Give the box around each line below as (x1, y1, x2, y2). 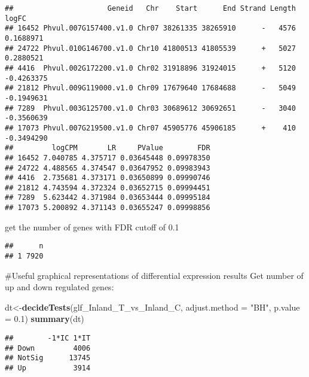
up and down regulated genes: (5, 281, 114, 293)
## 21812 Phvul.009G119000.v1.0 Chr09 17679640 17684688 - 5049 (5, 84, 296, 93)
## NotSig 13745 (5, 354, 91, 363)
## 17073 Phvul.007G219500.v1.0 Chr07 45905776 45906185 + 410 (5, 123, 296, 132)
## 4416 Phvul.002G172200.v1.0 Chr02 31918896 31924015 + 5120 (5, 63, 296, 72)
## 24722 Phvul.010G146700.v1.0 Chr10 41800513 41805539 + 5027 (5, 44, 296, 53)
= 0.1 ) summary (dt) (5, 312, 84, 325)
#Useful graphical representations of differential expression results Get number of (5, 269, 304, 281)
